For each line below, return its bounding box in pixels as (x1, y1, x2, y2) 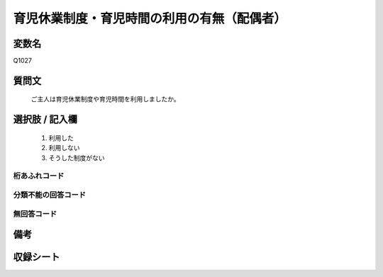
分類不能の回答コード (13, 190, 87, 200)
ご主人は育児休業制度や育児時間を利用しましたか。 (30, 95, 180, 103)
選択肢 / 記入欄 (13, 113, 78, 125)
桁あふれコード (13, 171, 65, 181)
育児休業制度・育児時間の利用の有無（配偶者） (13, 11, 287, 26)
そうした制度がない (48, 153, 105, 162)
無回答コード (13, 209, 57, 219)
